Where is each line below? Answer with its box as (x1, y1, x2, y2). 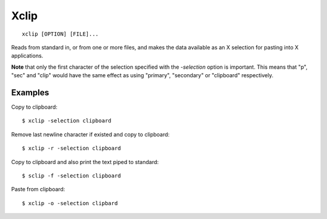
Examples (11, 87, 50, 98)
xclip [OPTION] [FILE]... (22, 30, 99, 37)
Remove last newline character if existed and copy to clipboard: (11, 130, 170, 138)
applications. (11, 52, 44, 60)
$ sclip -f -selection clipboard (22, 172, 121, 179)
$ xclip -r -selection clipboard (22, 145, 121, 152)
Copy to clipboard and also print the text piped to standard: (11, 158, 159, 165)
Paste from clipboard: (11, 186, 65, 193)
